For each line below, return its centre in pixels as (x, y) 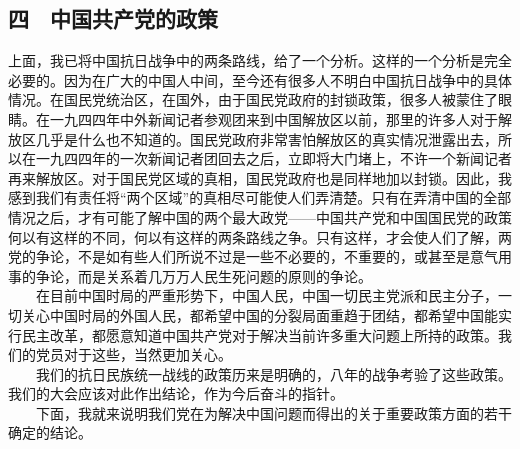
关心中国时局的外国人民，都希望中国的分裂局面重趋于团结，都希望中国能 (259, 314)
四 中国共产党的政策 (113, 18)
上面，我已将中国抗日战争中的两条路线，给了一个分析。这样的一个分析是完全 (260, 60)
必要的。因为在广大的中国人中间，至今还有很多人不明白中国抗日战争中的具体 (260, 79)
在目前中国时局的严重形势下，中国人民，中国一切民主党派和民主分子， (266, 295)
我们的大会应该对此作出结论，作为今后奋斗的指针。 (176, 393)
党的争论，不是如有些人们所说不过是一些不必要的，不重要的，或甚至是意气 (253, 256)
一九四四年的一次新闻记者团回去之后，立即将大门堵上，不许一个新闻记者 (273, 158)
